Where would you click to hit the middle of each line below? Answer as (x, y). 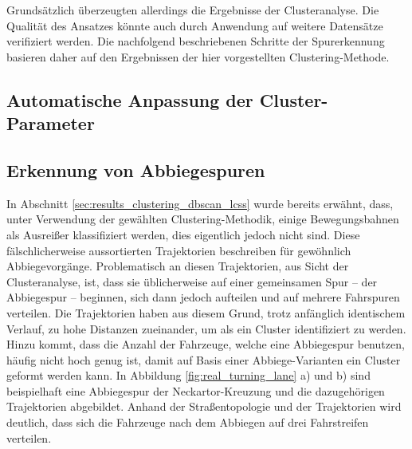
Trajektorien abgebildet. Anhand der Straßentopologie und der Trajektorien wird (204, 406)
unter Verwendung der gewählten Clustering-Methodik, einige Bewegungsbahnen (203, 219)
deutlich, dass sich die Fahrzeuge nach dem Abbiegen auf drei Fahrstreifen (188, 422)
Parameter (51, 123)
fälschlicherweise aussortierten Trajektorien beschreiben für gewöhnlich (179, 250)
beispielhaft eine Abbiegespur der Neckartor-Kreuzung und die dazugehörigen (196, 390)
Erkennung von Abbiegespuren (136, 169)
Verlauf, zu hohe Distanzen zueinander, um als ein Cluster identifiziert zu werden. (206, 328)
